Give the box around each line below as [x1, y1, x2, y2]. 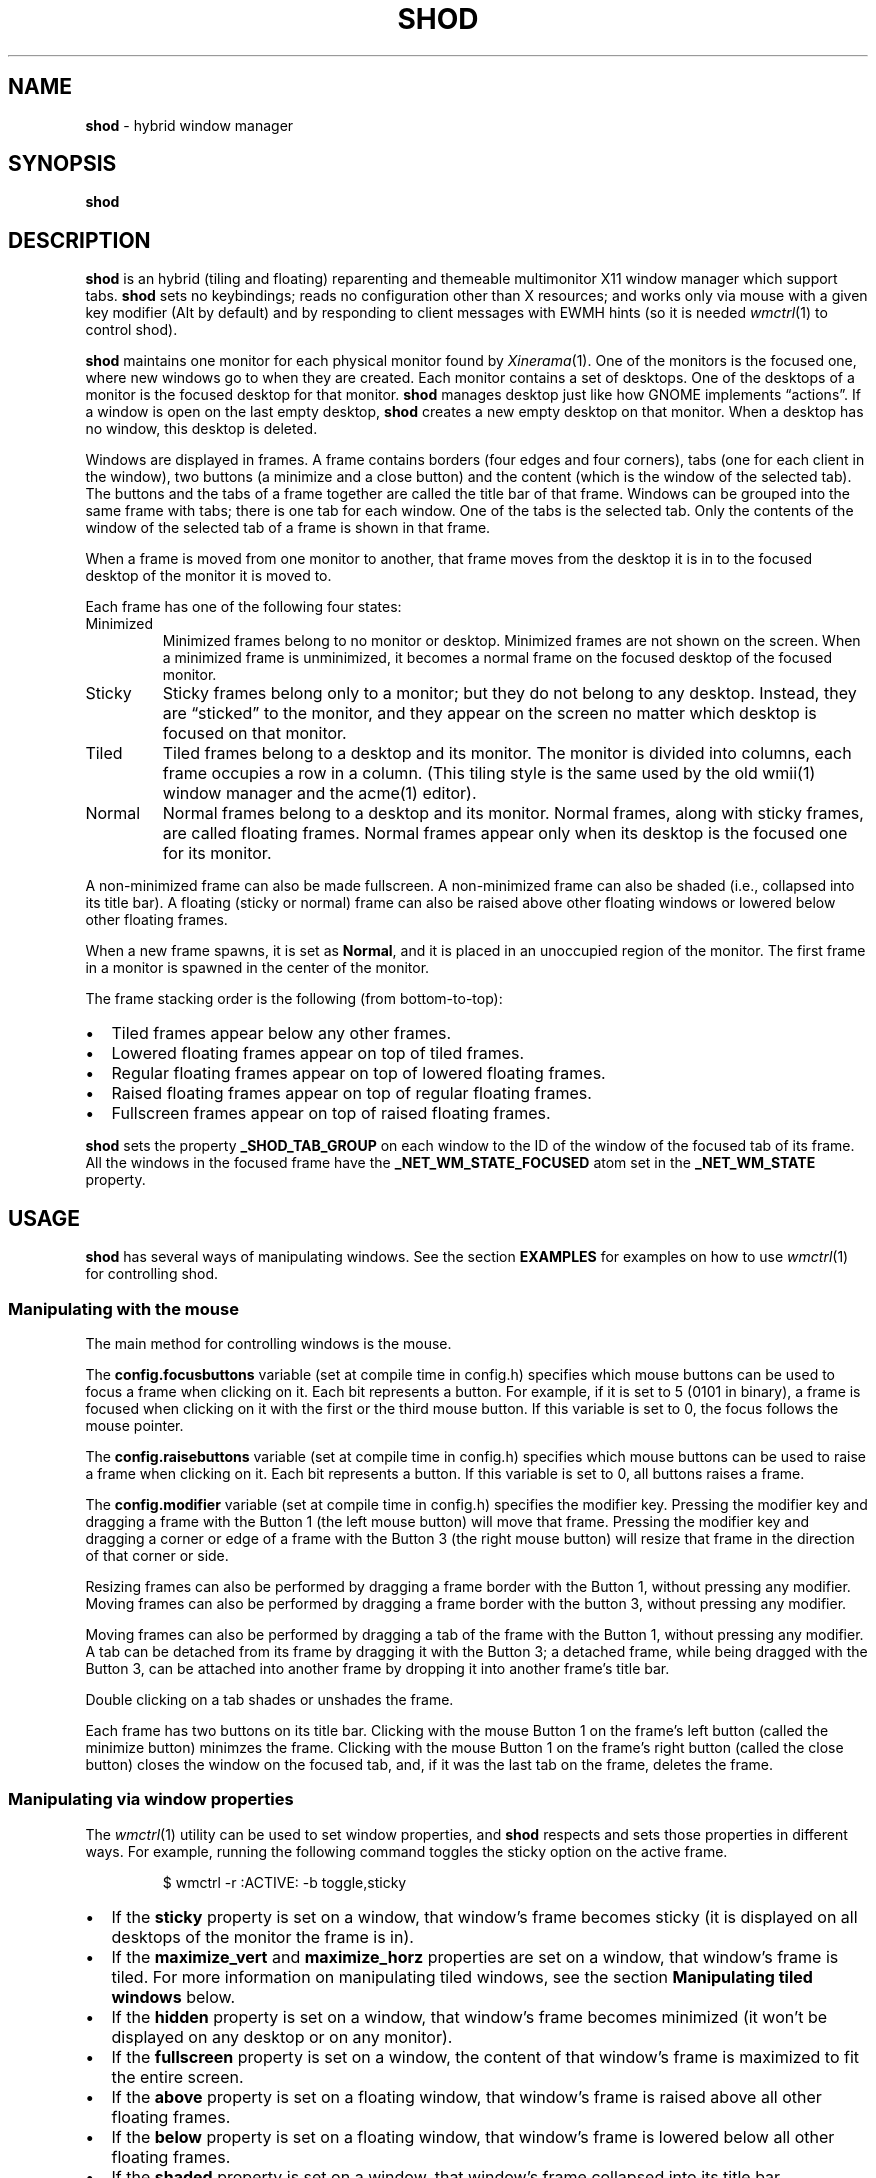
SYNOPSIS [8, 151, 117, 177]
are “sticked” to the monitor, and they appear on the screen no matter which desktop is [162, 703, 817, 724]
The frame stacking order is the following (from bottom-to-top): [85, 990, 503, 1008]
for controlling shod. [85, 1265, 219, 1283]
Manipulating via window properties [8, 1789, 294, 1810]
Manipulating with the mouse [8, 1298, 239, 1319]
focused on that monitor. [162, 723, 347, 744]
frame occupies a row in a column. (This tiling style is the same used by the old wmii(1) [162, 763, 816, 784]
